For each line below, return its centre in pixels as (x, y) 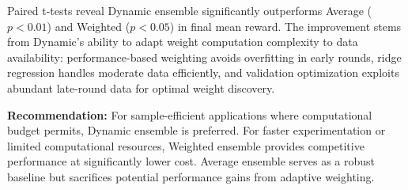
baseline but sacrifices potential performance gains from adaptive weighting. (191, 176)
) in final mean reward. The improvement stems (285, 26)
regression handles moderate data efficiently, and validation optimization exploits (203, 72)
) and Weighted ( (89, 26)
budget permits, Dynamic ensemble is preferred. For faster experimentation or (196, 130)
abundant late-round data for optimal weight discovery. (141, 87)
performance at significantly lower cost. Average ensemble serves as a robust (191, 161)
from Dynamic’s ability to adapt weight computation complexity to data (183, 42)
